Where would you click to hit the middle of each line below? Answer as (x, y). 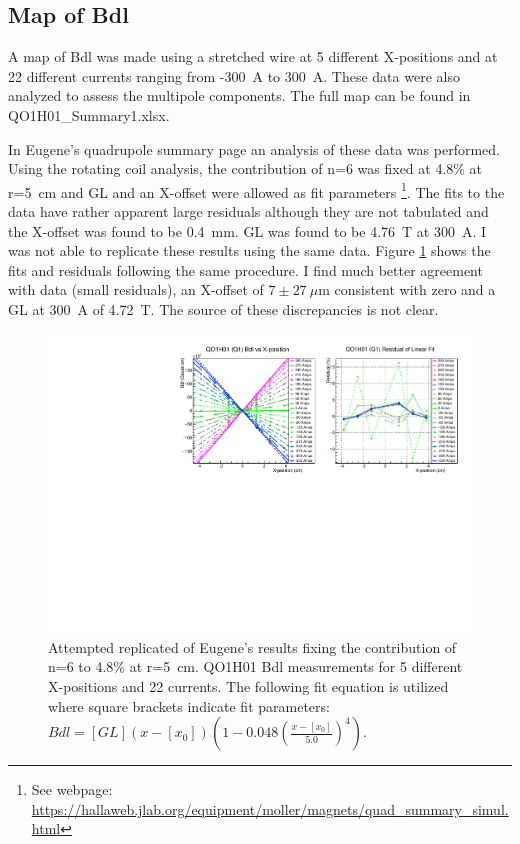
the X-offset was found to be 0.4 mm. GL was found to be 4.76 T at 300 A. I (247, 230)
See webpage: (72, 789)
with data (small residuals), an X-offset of (136, 289)
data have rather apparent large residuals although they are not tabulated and (248, 211)
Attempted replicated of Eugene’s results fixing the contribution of (252, 646)
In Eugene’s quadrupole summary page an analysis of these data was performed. (254, 148)
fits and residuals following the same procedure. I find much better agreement (245, 269)
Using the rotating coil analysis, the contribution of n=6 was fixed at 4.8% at (245, 168)
